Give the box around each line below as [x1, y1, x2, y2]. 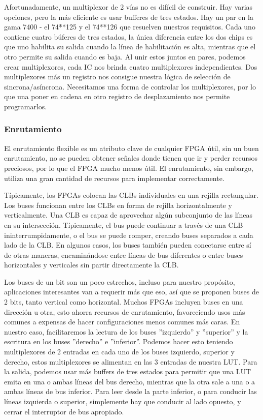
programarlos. [4, 101, 47, 111]
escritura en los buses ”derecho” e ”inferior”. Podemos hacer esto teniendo [4, 336, 233, 347]
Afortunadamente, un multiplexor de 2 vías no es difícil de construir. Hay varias [4, 2, 253, 12]
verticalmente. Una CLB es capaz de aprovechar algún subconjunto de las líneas [4, 209, 252, 220]
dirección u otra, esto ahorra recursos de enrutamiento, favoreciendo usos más [4, 306, 245, 317]
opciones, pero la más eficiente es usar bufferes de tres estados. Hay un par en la [4, 11, 253, 22]
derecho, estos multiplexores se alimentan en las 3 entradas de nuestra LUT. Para [4, 356, 257, 367]
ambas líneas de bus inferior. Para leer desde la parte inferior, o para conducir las [4, 386, 257, 397]
